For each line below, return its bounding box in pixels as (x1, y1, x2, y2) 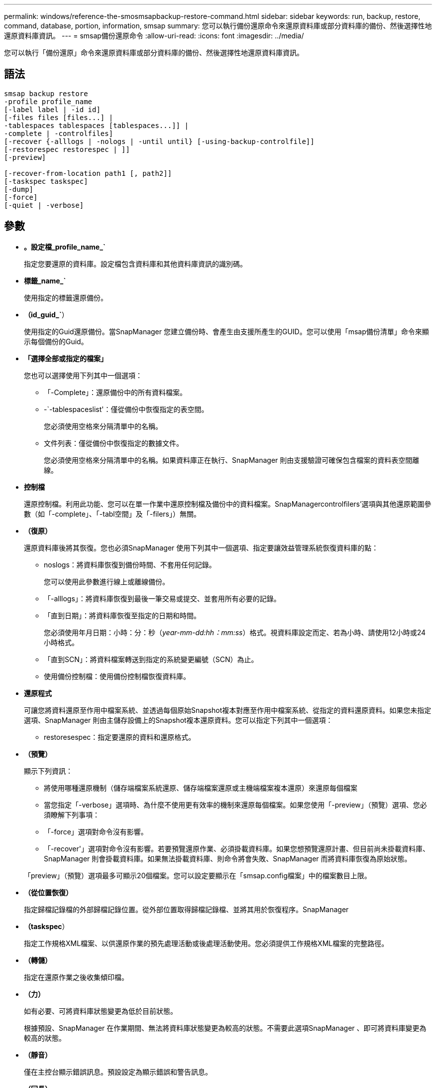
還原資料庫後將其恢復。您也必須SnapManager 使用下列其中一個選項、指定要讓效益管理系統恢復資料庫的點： (24, 543, 379, 552)
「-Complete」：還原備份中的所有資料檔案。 (44, 388, 187, 397)
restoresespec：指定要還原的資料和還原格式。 (44, 732, 196, 741)
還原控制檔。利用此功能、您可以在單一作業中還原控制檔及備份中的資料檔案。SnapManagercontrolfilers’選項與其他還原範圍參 (24, 499, 432, 508)
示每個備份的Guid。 (24, 337, 88, 346)
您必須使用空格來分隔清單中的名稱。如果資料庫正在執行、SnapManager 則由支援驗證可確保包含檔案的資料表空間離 (44, 455, 420, 464)
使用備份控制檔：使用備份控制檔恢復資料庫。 (44, 672, 190, 680)
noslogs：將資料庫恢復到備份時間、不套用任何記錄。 (44, 560, 216, 569)
